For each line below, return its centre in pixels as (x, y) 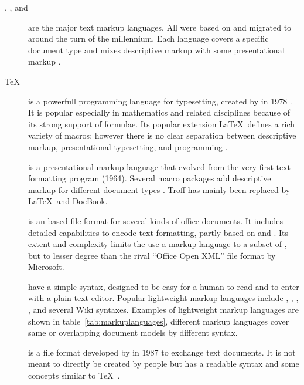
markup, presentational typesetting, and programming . (128, 146)
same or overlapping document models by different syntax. (133, 332)
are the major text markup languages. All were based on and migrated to (160, 27)
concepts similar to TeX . (74, 375)
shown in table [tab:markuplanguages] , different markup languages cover (159, 321)
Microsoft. (46, 267)
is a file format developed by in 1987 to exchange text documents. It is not (162, 352)
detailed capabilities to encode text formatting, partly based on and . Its (158, 232)
